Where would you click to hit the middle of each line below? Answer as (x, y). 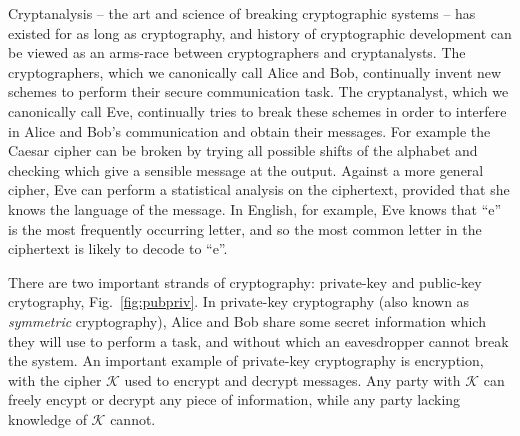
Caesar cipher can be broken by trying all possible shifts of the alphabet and (243, 150)
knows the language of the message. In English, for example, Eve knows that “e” (255, 208)
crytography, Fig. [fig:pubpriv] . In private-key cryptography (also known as (239, 301)
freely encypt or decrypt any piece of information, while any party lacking (234, 399)
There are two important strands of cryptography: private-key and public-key (245, 281)
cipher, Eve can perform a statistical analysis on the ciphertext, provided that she (259, 189)
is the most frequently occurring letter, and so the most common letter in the (245, 228)
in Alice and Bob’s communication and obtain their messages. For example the (249, 130)
